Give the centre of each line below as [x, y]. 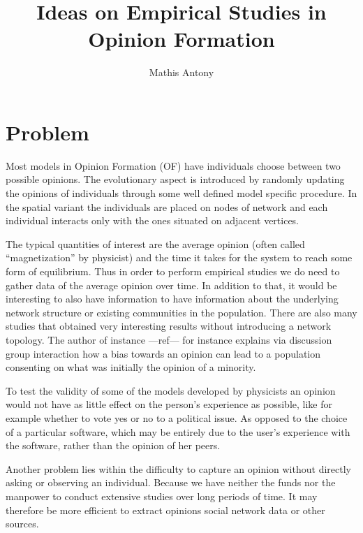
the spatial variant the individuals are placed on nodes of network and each [167, 206]
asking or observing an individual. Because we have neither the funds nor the [171, 482]
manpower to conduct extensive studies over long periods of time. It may [162, 496]
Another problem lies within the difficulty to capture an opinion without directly [178, 468]
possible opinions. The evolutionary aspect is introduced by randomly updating [175, 179]
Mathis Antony [181, 72]
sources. [22, 524]
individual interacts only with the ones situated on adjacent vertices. [153, 220]
